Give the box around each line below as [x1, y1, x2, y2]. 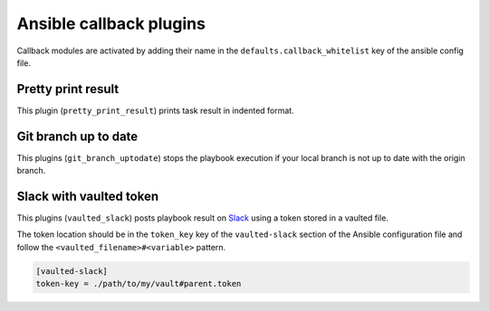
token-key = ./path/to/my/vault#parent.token [35, 278, 242, 289]
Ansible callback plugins [16, 14, 206, 33]
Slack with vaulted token [16, 188, 158, 203]
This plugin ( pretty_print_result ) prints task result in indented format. [16, 105, 294, 116]
